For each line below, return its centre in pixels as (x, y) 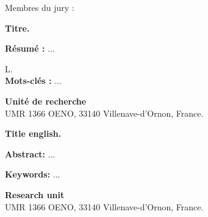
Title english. (33, 133)
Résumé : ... (30, 48)
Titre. (17, 28)
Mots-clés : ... (33, 81)
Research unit (35, 194)
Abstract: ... (30, 153)
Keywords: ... (33, 174)
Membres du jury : (40, 7)
